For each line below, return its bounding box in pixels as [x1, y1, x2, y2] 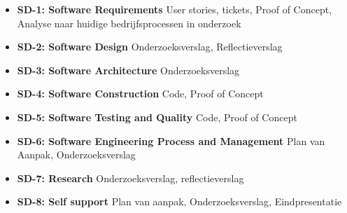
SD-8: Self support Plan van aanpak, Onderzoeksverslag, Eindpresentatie [17, 194, 342, 209]
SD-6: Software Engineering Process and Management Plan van [17, 133, 325, 148]
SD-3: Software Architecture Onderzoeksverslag [17, 62, 240, 77]
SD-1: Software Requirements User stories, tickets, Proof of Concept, [17, 2, 332, 16]
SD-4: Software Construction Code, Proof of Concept [17, 86, 264, 101]
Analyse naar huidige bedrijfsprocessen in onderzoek [17, 15, 241, 30]
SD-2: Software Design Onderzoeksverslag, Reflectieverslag [17, 39, 283, 54]
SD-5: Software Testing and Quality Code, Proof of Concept [17, 109, 297, 124]
